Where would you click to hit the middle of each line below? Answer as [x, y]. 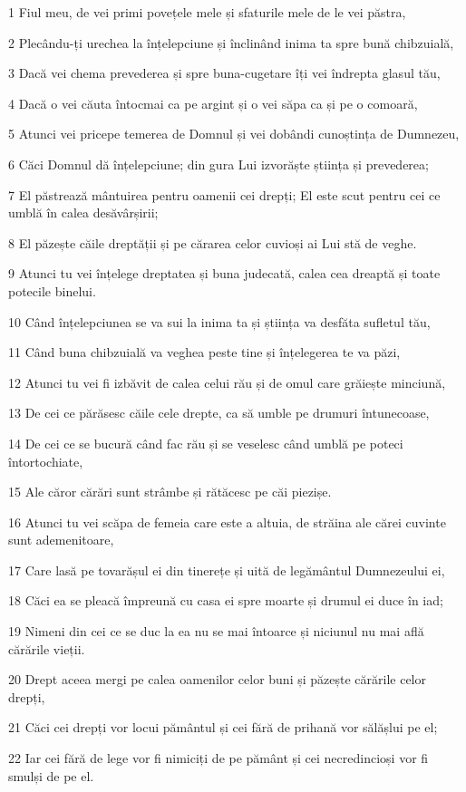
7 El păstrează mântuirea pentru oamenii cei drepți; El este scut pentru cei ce [224, 194]
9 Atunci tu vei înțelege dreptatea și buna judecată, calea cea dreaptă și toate [224, 273]
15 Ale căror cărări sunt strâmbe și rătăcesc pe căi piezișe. [170, 492]
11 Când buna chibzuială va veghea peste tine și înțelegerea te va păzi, [204, 352]
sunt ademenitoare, [61, 540]
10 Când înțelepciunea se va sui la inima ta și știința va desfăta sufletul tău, [219, 321]
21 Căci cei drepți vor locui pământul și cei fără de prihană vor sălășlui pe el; [223, 727]
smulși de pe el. [51, 775]
